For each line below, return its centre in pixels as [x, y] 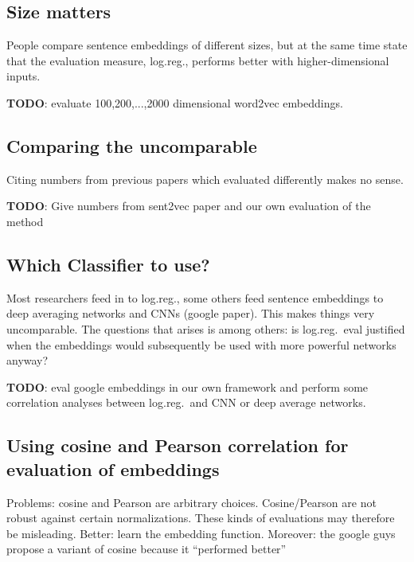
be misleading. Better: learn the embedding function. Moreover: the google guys [201, 533]
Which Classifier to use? [108, 264]
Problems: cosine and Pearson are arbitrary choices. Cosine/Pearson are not [191, 502]
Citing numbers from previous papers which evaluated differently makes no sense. [205, 179]
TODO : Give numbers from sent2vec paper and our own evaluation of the [189, 206]
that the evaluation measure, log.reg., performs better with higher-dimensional [198, 60]
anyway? [27, 360]
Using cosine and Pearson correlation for [178, 445]
